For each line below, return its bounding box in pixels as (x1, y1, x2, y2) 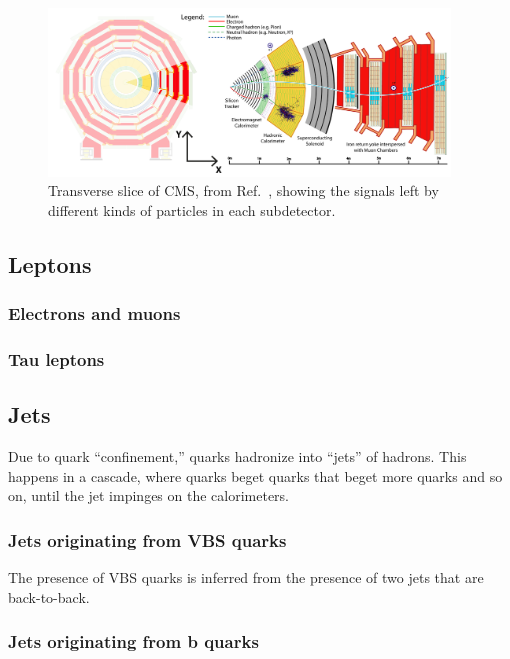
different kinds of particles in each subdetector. (48, 199, 336, 220)
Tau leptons (8, 347, 105, 372)
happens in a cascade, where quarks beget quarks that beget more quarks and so (8, 465, 503, 486)
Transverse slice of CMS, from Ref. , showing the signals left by (48, 180, 439, 201)
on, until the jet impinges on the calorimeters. (8, 485, 290, 506)
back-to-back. (8, 586, 90, 607)
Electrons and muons (8, 301, 181, 326)
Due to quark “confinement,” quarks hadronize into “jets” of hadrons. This (8, 446, 467, 467)
